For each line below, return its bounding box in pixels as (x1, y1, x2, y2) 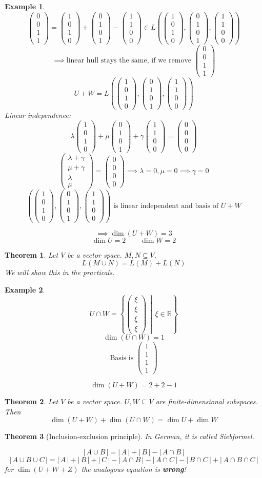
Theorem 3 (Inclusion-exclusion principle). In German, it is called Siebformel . (5, 431, 254, 442)
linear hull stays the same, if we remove (66, 57, 192, 65)
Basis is (110, 354, 134, 362)
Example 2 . (5, 284, 45, 295)
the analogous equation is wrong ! (81, 463, 186, 474)
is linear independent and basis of (113, 202, 219, 210)
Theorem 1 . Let (5, 249, 58, 260)
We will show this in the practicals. (5, 267, 115, 278)
